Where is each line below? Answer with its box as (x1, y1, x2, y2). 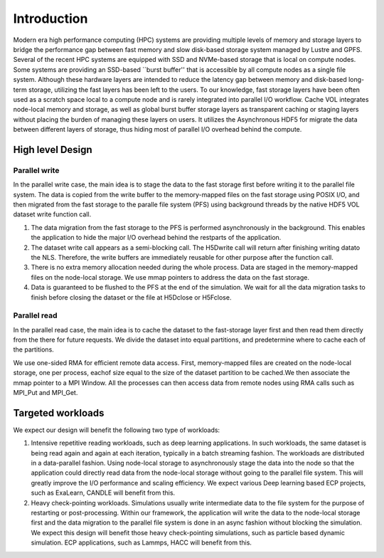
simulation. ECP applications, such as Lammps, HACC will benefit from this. (31, 538, 252, 547)
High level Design (13, 143, 92, 156)
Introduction (13, 11, 88, 26)
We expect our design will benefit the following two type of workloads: (13, 426, 220, 434)
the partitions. (13, 345, 55, 354)
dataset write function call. (13, 210, 92, 219)
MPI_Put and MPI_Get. (13, 389, 78, 396)
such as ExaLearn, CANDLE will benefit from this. (31, 488, 176, 498)
